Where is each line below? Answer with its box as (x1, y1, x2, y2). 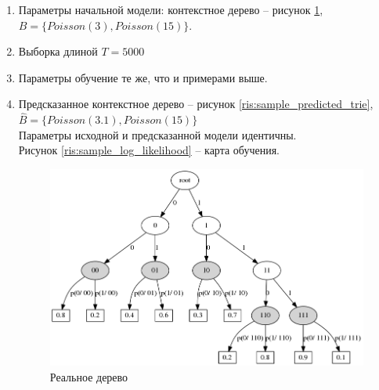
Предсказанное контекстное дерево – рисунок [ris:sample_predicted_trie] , (18, 96, 374, 112)
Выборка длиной (18, 43, 98, 60)
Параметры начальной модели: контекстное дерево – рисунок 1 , (18, 2, 323, 17)
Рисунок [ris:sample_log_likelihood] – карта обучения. (18, 142, 280, 158)
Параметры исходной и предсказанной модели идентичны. (18, 126, 297, 143)
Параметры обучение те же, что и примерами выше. (18, 69, 268, 85)
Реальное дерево (49, 368, 128, 385)
